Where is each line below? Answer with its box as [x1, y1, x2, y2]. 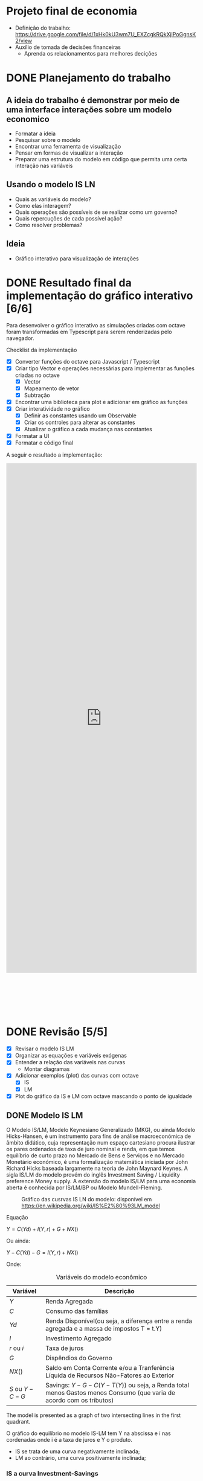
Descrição [105, 1287, 135, 1296]
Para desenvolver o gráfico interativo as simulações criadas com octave [6, 321, 185, 329]
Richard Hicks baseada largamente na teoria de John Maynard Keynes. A [6, 1165, 188, 1172]
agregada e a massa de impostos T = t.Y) [45, 1325, 163, 1333]
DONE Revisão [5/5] [6, 1025, 108, 1039]
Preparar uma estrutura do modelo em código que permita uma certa [14, 155, 187, 162]
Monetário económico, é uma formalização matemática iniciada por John [6, 1158, 188, 1166]
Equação [6, 1214, 28, 1221]
